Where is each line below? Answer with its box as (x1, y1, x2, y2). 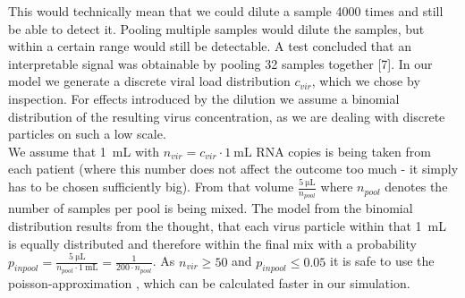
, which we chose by (311, 72, 420, 90)
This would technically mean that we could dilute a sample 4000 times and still (8, 2, 444, 20)
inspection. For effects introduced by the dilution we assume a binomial (8, 89, 400, 107)
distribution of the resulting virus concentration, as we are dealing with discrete (8, 106, 445, 125)
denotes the (385, 177, 448, 196)
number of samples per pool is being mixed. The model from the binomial (8, 199, 413, 217)
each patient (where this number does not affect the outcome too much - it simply (8, 159, 459, 178)
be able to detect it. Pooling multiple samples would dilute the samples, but (8, 19, 425, 38)
